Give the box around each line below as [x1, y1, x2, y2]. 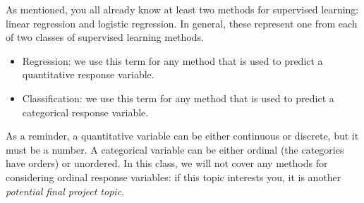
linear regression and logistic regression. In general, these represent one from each [6, 16, 358, 30]
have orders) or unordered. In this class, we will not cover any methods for [6, 156, 328, 171]
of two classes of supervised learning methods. [6, 30, 204, 44]
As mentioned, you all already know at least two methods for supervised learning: [6, 2, 359, 16]
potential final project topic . [6, 183, 124, 198]
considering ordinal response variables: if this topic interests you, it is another [6, 169, 341, 184]
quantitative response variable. [22, 67, 154, 82]
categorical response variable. [22, 104, 149, 119]
